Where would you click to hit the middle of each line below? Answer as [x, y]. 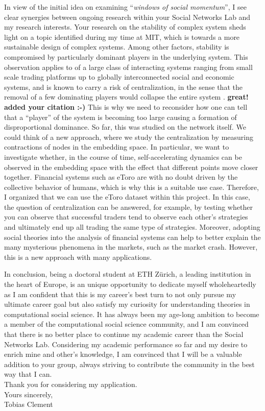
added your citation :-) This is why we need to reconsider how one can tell [126, 106]
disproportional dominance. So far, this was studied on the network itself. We [125, 127]
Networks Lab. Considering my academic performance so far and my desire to [126, 344]
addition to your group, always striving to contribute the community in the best [129, 364]
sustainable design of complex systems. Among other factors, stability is [117, 47]
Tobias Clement [29, 404]
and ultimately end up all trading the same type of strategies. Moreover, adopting [132, 227]
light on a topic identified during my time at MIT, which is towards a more [122, 37]
